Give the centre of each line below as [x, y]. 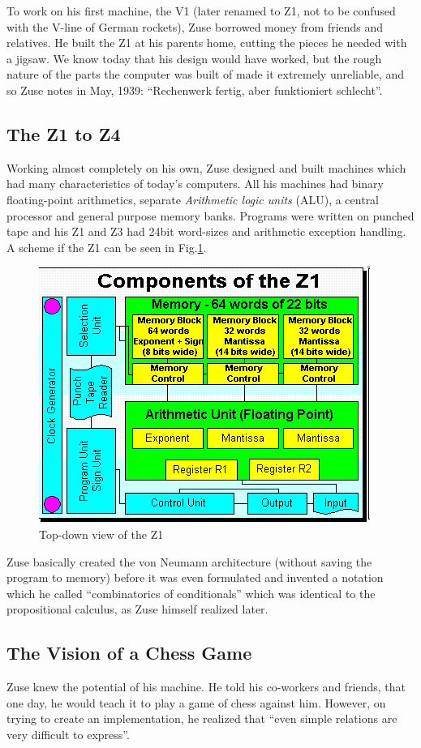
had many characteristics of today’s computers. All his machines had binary [195, 184]
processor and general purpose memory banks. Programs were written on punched [210, 215]
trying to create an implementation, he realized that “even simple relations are [202, 718]
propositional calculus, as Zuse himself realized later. [137, 609]
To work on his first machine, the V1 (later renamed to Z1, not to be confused [201, 11]
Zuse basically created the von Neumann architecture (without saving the [189, 561]
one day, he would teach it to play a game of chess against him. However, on [196, 702]
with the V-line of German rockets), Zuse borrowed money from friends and [195, 26]
